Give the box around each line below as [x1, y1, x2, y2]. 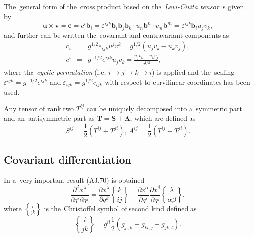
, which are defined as [130, 113, 196, 123]
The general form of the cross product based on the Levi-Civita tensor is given [4, 1, 244, 11]
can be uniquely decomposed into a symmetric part [86, 103, 242, 113]
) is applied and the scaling [152, 67, 235, 77]
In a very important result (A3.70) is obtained [4, 174, 145, 185]
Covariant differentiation [4, 151, 132, 167]
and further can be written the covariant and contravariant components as [4, 30, 229, 40]
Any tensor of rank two [4, 103, 74, 113]
